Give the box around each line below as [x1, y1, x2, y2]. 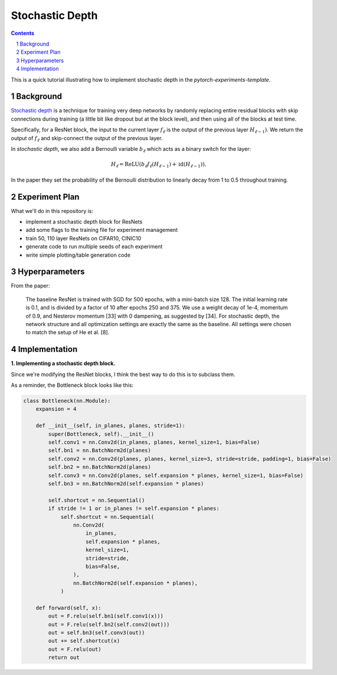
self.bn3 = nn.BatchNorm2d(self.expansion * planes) [48, 480, 204, 487]
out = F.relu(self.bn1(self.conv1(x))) [48, 613, 163, 619]
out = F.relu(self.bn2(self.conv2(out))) [48, 621, 170, 628]
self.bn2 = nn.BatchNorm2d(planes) [48, 464, 152, 470]
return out [48, 654, 80, 661]
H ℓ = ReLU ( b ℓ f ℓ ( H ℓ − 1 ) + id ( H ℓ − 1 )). [110, 161, 207, 169]
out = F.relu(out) [48, 645, 102, 653]
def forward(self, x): [35, 604, 102, 611]
